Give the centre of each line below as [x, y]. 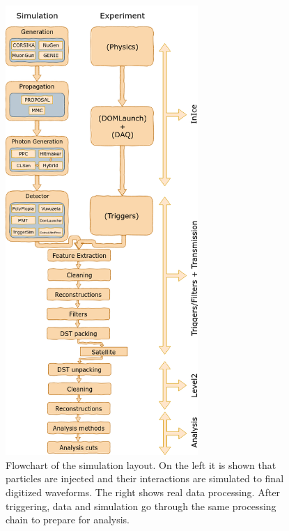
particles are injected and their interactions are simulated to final [145, 478]
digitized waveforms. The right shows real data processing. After [143, 492]
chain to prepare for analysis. [68, 520]
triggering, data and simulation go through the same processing [141, 506]
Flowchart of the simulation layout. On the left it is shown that [141, 464]
